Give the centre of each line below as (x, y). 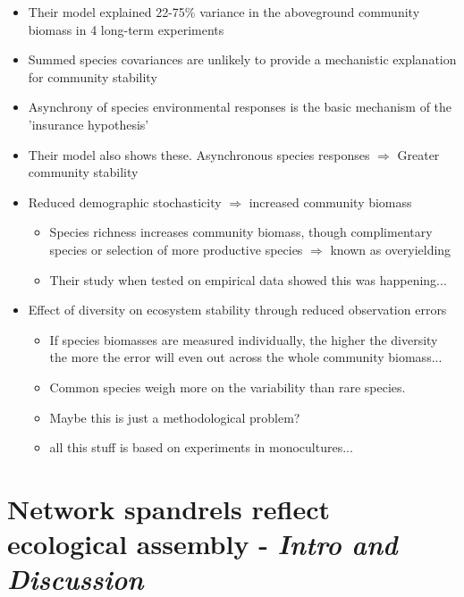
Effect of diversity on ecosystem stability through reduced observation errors (237, 310)
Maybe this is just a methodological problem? (175, 417)
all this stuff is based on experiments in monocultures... (201, 447)
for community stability (93, 76)
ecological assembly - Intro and (202, 544)
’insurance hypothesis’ (89, 124)
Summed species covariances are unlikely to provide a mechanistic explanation (242, 59)
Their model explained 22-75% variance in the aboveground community (224, 12)
